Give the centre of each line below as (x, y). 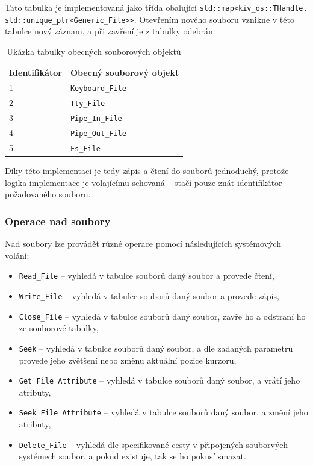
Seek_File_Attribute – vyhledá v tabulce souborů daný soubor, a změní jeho (163, 412)
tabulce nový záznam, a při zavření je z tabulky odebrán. (110, 31)
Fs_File (85, 148)
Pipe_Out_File (98, 134)
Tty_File (88, 104)
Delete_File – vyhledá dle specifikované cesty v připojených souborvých (153, 444)
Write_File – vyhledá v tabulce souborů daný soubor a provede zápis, (149, 295)
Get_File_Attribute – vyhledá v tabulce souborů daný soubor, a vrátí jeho (160, 380)
